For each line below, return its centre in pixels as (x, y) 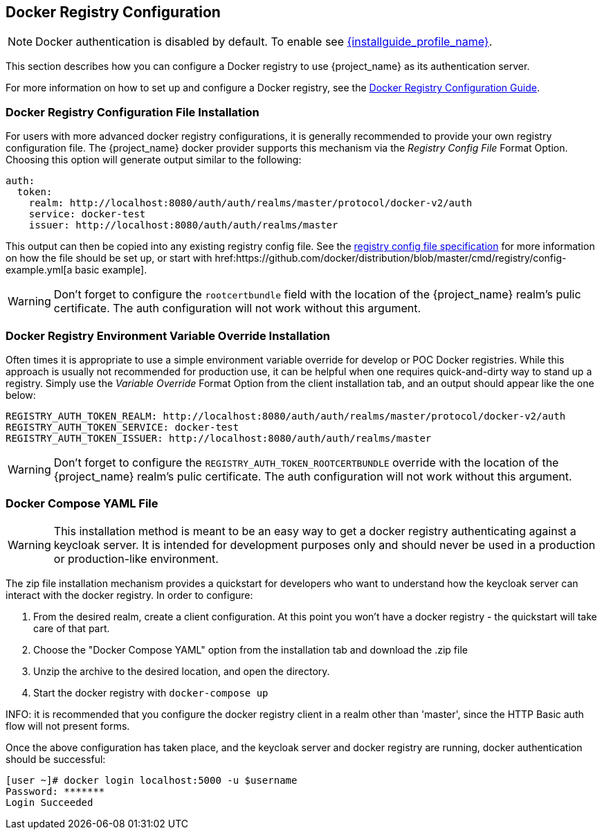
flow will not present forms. (68, 726)
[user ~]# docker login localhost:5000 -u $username (152, 780)
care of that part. (72, 628)
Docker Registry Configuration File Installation (133, 112)
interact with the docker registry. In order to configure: (129, 595)
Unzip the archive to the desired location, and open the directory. (182, 671)
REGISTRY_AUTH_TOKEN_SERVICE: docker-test (122, 427)
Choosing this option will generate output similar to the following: (154, 160)
